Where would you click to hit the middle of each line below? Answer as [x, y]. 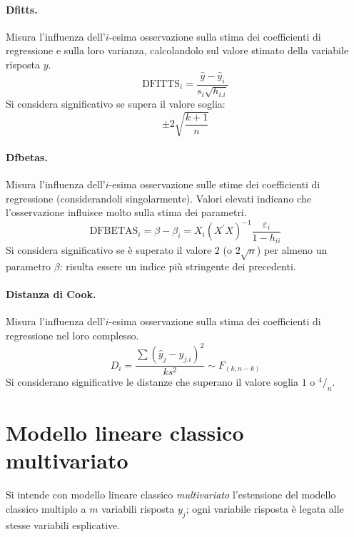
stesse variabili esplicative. [63, 525]
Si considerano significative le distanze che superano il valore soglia [152, 382]
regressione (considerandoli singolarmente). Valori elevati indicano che [158, 198]
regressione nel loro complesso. [72, 336]
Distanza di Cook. [51, 294]
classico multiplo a [46, 508]
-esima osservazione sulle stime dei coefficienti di [214, 184]
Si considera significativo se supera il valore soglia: [116, 104]
